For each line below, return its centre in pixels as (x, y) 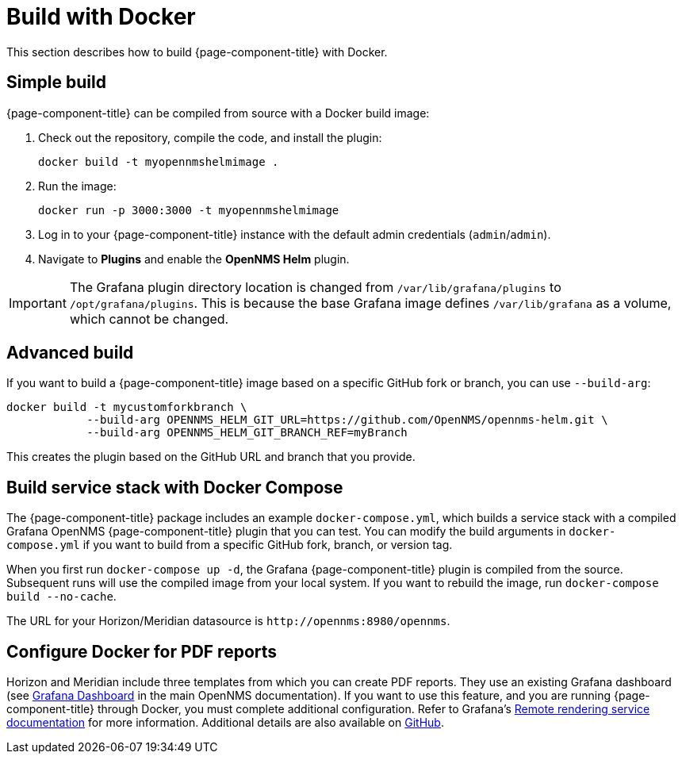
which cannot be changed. (149, 319)
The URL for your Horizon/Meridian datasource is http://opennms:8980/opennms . (228, 621)
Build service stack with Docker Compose (175, 487)
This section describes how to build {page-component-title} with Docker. (197, 52)
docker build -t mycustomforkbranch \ (127, 407)
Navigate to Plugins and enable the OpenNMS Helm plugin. (194, 259)
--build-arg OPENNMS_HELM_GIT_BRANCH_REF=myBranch (247, 433)
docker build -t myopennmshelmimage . (159, 161)
